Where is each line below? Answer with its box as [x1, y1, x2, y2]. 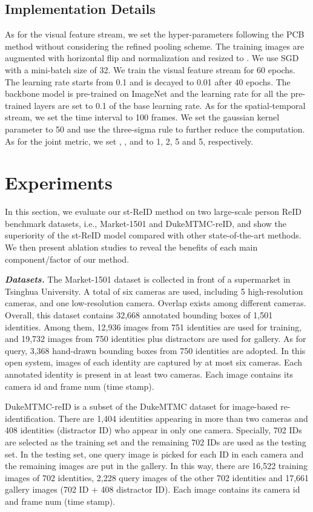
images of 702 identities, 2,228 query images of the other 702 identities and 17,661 [5, 471, 309, 484]
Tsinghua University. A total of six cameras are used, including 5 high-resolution [5, 284, 303, 297]
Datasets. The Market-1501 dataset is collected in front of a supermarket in [5, 273, 291, 286]
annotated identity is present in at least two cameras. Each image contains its [5, 367, 293, 380]
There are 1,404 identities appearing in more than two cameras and [58, 412, 308, 424]
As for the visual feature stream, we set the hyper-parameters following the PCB [5, 28, 305, 41]
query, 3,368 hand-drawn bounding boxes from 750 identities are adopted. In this [5, 344, 306, 356]
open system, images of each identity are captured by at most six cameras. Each [5, 356, 303, 369]
